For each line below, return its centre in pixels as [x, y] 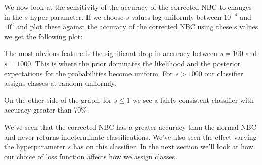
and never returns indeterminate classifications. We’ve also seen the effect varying [130, 136]
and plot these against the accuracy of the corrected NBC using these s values [137, 26]
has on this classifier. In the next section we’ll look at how [163, 147]
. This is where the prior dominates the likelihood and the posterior [136, 63]
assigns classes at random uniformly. [60, 83]
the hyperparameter [35, 147]
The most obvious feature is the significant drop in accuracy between [111, 53]
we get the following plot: [43, 36]
